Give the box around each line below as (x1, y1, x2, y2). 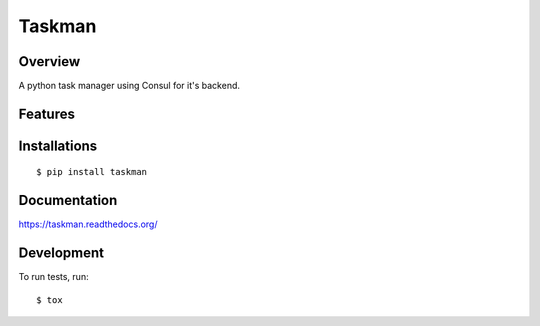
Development (18, 245, 105, 262)
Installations (18, 137, 98, 154)
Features (18, 105, 75, 122)
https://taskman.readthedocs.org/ (18, 218, 158, 230)
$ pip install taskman (36, 166, 148, 178)
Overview (18, 53, 81, 70)
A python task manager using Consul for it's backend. (18, 80, 240, 92)
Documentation (18, 192, 118, 209)
